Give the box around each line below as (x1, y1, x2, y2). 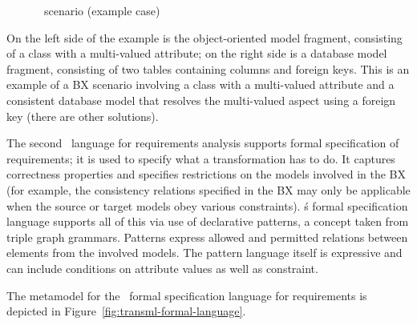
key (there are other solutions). (6, 107, 159, 124)
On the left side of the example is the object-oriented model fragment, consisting (6, 29, 403, 46)
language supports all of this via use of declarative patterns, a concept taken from (6, 213, 409, 230)
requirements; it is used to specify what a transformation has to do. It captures (6, 150, 395, 167)
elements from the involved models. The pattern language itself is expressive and (6, 244, 403, 261)
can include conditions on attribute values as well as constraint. (6, 259, 318, 276)
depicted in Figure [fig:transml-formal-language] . (6, 303, 246, 319)
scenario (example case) (43, 2, 160, 18)
